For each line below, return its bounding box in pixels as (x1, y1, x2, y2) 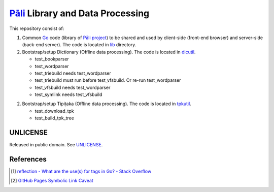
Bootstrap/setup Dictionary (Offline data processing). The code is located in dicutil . (22, 49, 196, 55)
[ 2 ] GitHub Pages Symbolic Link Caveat (11, 178, 93, 184)
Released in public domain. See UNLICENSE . (9, 142, 103, 148)
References (9, 155, 47, 164)
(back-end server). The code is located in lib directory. (22, 42, 136, 48)
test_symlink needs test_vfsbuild (35, 91, 102, 98)
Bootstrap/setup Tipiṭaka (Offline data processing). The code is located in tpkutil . (22, 101, 191, 107)
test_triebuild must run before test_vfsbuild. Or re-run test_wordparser (35, 77, 181, 83)
